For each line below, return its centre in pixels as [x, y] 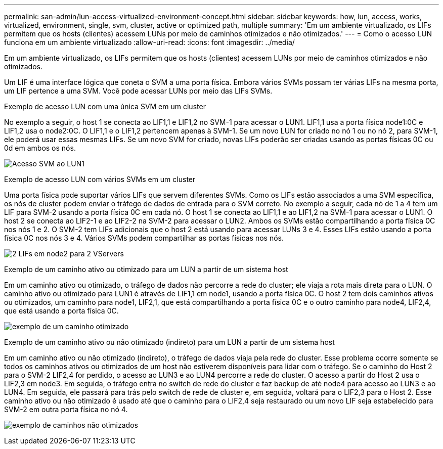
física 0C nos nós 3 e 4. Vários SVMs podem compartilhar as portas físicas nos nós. [144, 238]
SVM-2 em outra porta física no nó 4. [66, 409]
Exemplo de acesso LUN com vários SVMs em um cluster [100, 179]
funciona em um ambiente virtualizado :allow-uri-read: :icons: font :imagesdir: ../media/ [149, 42]
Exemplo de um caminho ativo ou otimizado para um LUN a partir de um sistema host [146, 269]
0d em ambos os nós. [40, 148]
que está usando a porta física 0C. [61, 311]
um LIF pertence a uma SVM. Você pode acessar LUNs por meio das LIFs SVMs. [138, 91]
